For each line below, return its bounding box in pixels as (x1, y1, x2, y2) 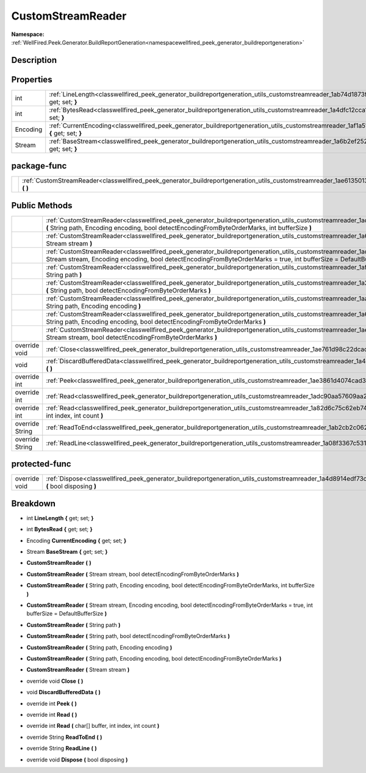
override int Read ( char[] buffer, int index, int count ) (26, 722, 160, 730)
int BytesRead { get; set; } (26, 526, 93, 533)
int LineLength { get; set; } (26, 514, 94, 521)
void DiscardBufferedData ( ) (26, 689, 101, 696)
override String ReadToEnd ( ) (26, 733, 102, 741)
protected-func (11, 459, 71, 470)
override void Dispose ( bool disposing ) (26, 756, 128, 763)
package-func (11, 161, 67, 171)
